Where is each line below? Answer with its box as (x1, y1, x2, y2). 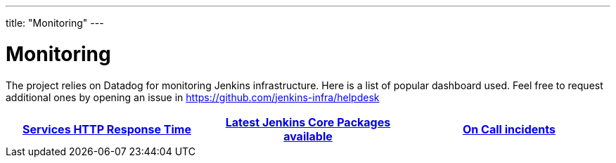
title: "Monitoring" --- (6, 17, 104, 29)
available (283, 129, 333, 143)
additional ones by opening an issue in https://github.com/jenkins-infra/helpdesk (6, 91, 380, 103)
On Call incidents (462, 122, 556, 136)
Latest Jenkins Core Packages (225, 115, 391, 129)
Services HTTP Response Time (23, 122, 191, 136)
